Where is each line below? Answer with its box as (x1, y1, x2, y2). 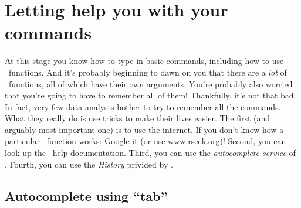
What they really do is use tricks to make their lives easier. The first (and (5, 112, 270, 124)
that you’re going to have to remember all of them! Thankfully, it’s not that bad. (5, 89, 296, 101)
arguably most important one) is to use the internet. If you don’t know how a (5, 123, 284, 135)
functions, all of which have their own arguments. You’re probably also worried (8, 77, 293, 90)
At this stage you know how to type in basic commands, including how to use (5, 54, 284, 67)
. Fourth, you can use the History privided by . (5, 158, 173, 170)
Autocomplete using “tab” (5, 186, 168, 204)
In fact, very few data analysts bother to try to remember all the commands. (5, 100, 281, 112)
